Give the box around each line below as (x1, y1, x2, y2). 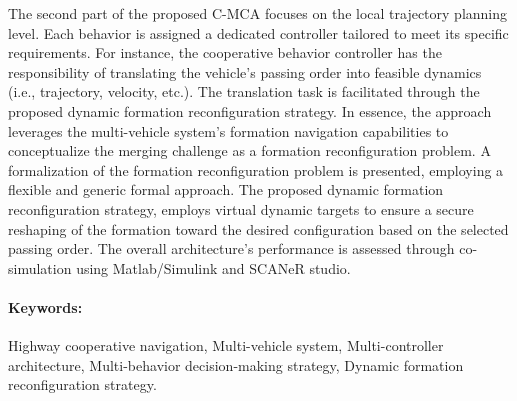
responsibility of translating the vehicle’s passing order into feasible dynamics (8, 61, 482, 82)
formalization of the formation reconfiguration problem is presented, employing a (8, 159, 504, 180)
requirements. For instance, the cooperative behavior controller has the (8, 42, 442, 63)
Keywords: (8, 296, 83, 317)
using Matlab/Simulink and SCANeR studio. (76, 257, 351, 278)
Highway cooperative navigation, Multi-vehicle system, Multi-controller (8, 335, 444, 356)
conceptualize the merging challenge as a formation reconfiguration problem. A (8, 140, 491, 161)
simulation (8, 257, 72, 278)
